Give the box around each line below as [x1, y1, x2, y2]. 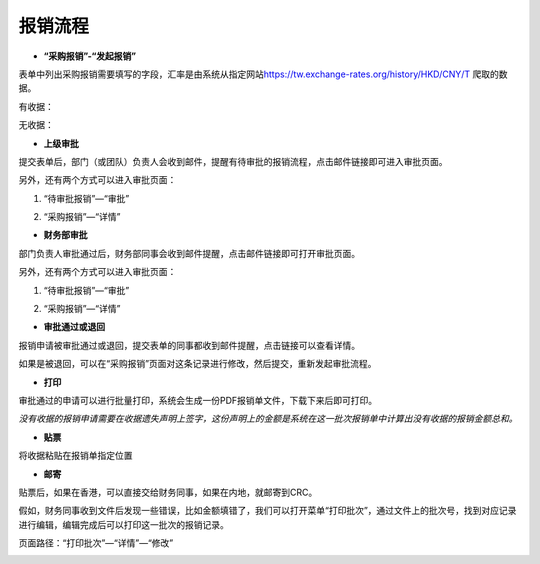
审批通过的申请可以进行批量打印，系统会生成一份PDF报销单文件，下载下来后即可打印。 [18, 394, 378, 406]
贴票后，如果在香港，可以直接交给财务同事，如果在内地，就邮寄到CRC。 [18, 486, 318, 498]
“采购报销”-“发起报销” [43, 50, 137, 62]
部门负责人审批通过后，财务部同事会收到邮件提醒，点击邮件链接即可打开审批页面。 [18, 247, 360, 259]
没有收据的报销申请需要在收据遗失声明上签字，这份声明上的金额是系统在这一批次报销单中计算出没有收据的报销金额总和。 [18, 413, 518, 425]
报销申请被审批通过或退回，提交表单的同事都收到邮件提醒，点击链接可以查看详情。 [18, 339, 360, 351]
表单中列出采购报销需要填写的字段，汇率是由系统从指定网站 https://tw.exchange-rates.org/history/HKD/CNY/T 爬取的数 [18, 68, 508, 80]
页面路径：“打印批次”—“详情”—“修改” [18, 537, 174, 549]
